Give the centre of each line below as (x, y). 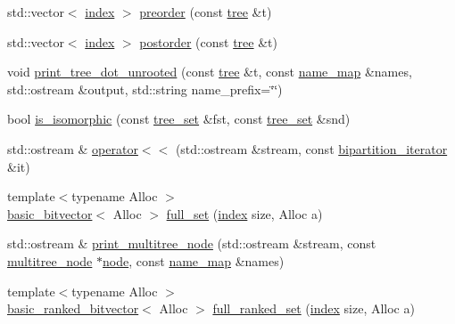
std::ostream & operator (73, 148)
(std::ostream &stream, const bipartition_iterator (311, 148)
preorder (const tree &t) (206, 12)
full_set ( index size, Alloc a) (244, 213)
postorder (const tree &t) (208, 41)
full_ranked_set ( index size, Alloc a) (314, 308)
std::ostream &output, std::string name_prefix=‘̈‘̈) (145, 89)
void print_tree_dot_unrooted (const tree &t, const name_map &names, (210, 72)
